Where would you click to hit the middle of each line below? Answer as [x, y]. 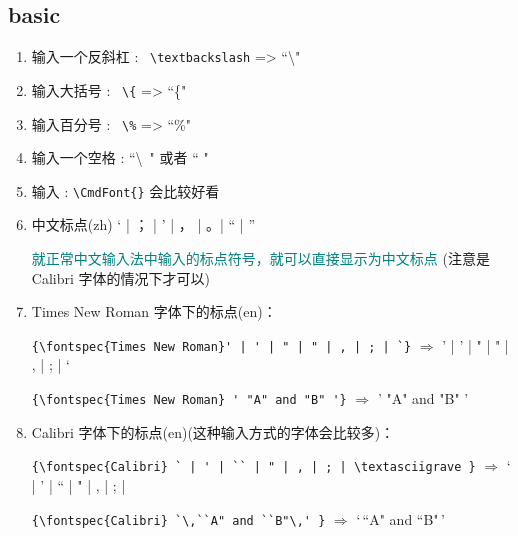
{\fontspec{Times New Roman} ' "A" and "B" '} [189, 400]
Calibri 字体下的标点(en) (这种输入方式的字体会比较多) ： [213, 431]
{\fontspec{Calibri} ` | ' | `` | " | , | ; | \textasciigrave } [253, 467]
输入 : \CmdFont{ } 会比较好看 [125, 190]
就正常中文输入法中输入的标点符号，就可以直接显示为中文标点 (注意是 [260, 258]
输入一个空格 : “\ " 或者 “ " [120, 157]
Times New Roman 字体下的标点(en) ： [154, 311]
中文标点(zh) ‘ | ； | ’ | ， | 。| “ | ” [143, 224]
